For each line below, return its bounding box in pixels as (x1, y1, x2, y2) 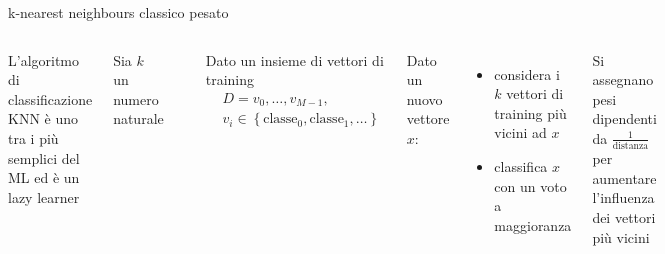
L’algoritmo (8, 49, 80, 70)
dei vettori (592, 207, 656, 228)
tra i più (8, 127, 59, 148)
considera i (494, 63, 560, 84)
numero (113, 88, 159, 109)
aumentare (592, 167, 657, 188)
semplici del (8, 147, 80, 168)
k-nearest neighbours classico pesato (8, 2, 229, 22)
